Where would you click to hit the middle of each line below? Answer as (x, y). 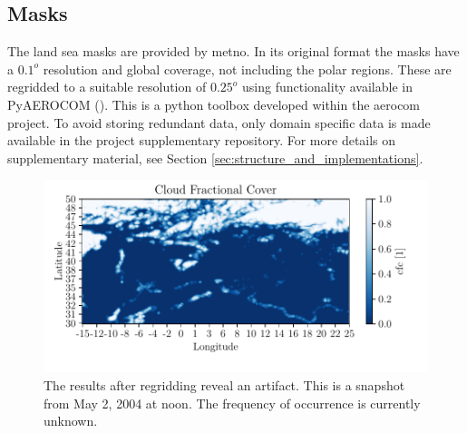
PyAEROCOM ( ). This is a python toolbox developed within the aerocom (214, 104)
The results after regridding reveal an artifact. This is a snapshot (224, 384)
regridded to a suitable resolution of (107, 87)
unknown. (71, 421)
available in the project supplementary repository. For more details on (202, 140)
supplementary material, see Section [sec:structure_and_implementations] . (215, 157)
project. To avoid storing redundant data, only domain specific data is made (219, 122)
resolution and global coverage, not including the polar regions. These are (247, 69)
